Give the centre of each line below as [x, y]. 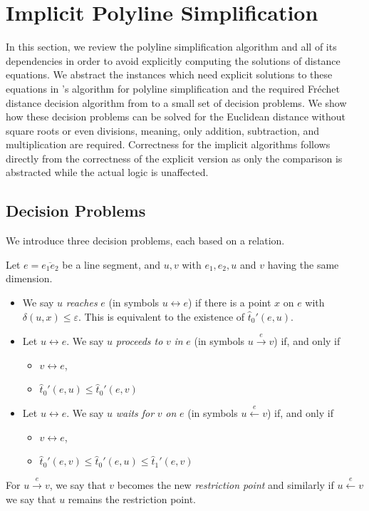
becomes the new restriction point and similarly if [225, 485]
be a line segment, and [111, 264]
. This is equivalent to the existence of [161, 316]
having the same [303, 264]
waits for [135, 413]
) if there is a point [229, 303]
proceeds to [139, 341]
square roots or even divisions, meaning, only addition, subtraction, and [163, 130]
